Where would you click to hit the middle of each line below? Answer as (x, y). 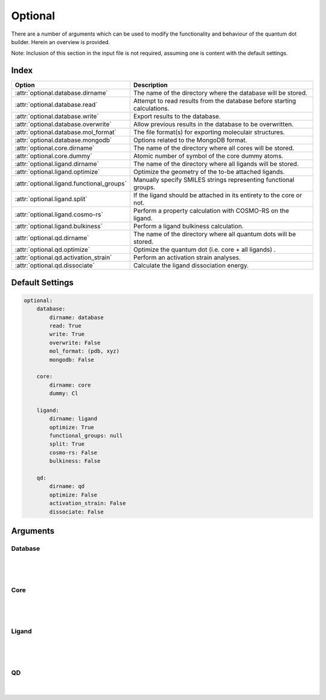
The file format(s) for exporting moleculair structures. (209, 132)
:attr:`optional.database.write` (57, 117)
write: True (67, 334)
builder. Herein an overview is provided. (61, 42)
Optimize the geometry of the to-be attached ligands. (209, 172)
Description (151, 85)
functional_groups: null (86, 436)
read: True (65, 326)
